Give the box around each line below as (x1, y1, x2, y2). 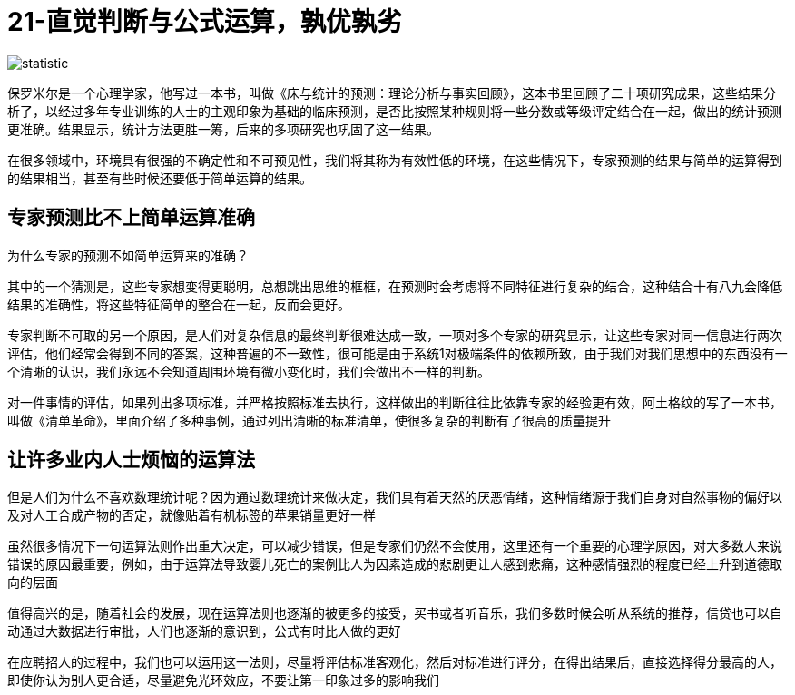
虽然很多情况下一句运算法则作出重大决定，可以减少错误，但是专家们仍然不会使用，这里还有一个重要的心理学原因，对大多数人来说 (7, 538, 782, 554)
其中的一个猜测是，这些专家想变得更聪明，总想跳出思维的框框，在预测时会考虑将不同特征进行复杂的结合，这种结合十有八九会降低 (7, 278, 782, 294)
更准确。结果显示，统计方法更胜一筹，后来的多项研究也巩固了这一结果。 (7, 121, 439, 137)
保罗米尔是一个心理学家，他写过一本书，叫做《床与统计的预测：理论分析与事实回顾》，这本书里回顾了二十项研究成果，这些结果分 (7, 84, 776, 101)
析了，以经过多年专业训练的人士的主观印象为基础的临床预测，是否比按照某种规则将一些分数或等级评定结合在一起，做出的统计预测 (7, 103, 782, 119)
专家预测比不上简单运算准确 (7, 206, 255, 230)
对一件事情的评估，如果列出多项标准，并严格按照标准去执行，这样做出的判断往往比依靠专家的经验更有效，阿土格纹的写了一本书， (7, 394, 782, 410)
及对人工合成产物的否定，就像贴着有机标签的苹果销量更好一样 (7, 507, 376, 524)
